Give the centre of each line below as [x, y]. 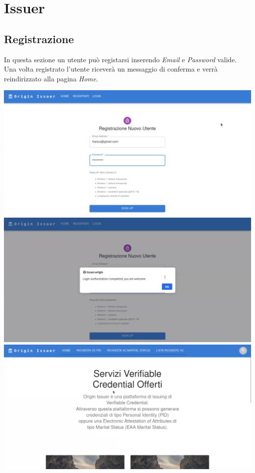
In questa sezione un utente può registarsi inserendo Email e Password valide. [120, 59]
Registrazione [39, 38]
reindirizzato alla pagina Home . [51, 78]
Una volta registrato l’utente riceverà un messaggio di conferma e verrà [111, 69]
